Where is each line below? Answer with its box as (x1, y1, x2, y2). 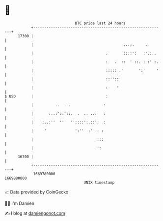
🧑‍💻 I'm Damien (4, 200, 35, 206)
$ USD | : (4, 94, 109, 99)
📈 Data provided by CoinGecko (4, 189, 69, 195)
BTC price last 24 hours (75, 21, 126, 26)
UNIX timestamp (83, 180, 115, 185)
